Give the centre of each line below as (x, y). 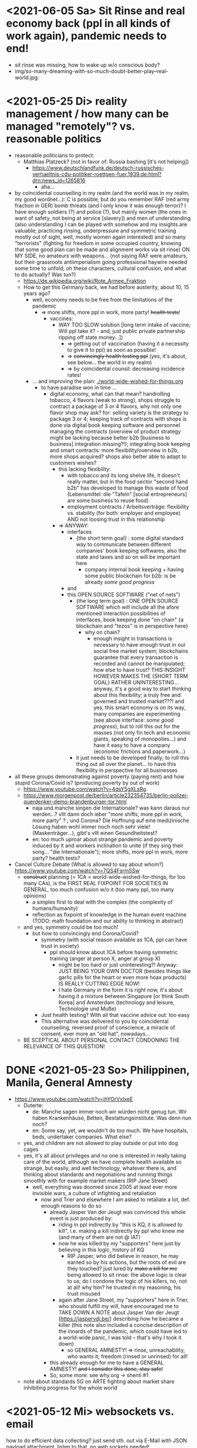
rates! (74, 375)
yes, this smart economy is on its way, (140, 707)
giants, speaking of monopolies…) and (140, 739)
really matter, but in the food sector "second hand (128, 481)
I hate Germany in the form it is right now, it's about (121, 990)
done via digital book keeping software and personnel (115, 425)
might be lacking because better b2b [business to (110, 438)
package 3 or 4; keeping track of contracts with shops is (118, 419)
